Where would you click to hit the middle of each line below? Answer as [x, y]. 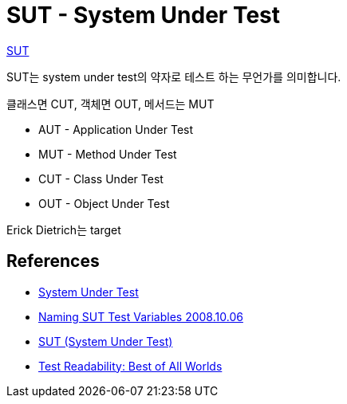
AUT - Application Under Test [116, 129]
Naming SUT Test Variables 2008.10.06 [141, 316]
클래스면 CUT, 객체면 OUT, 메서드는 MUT [110, 104]
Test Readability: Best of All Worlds [130, 366]
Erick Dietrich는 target [64, 229]
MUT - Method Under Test [108, 154]
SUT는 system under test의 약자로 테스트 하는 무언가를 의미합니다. [174, 76]
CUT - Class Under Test [101, 178]
